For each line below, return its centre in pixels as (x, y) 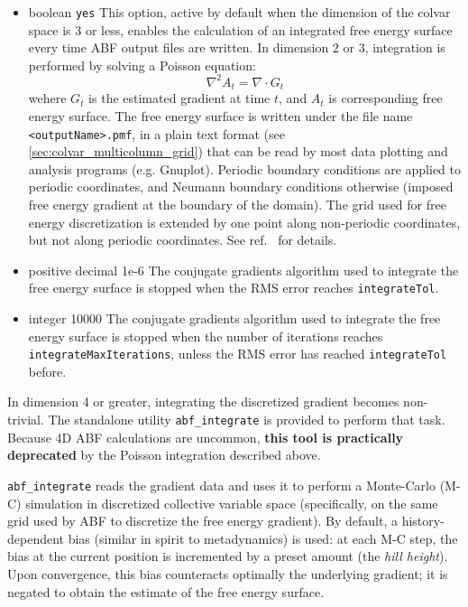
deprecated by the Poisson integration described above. (164, 455)
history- (423, 521)
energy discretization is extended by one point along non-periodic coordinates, (244, 222)
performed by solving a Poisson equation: (142, 65)
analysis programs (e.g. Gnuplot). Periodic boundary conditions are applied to (245, 168)
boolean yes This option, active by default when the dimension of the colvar (239, 12)
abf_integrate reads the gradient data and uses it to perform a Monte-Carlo (221, 485)
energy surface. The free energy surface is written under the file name (220, 115)
